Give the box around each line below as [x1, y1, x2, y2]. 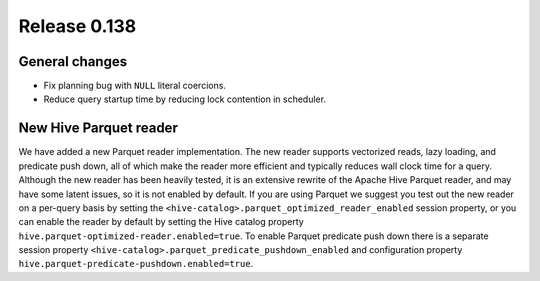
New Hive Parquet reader [18, 120, 179, 137]
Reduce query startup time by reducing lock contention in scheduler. [43, 93, 327, 105]
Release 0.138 [18, 15, 137, 37]
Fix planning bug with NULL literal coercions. [43, 80, 227, 92]
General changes [18, 53, 128, 70]
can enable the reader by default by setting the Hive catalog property [18, 216, 304, 228]
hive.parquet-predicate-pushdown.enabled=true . [18, 258, 254, 270]
